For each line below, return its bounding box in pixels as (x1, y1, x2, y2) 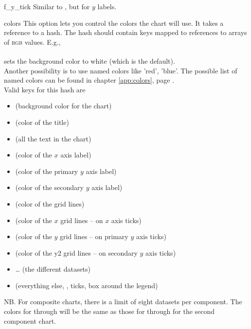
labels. (97, 1, 117, 11)
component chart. (4, 315, 56, 326)
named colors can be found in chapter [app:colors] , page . (4, 75, 174, 85)
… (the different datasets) (15, 264, 91, 274)
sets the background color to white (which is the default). (4, 55, 175, 66)
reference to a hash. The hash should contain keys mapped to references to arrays (4, 27, 247, 37)
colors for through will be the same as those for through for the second (4, 306, 215, 316)
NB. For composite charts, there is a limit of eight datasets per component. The (4, 296, 242, 307)
